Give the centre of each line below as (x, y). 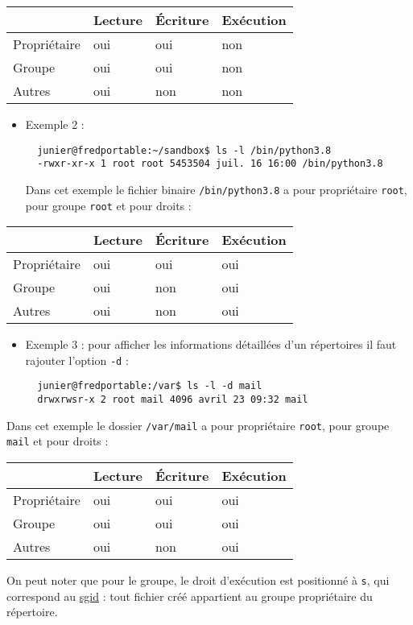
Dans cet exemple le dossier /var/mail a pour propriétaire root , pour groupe (198, 425)
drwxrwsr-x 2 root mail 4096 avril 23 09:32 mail (173, 400)
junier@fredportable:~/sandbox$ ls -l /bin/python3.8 (184, 150)
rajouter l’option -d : (77, 360)
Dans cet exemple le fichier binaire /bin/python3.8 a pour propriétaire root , (216, 189)
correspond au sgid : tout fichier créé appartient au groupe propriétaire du (190, 596)
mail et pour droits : (58, 441)
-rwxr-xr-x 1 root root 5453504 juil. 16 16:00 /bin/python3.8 (210, 164)
